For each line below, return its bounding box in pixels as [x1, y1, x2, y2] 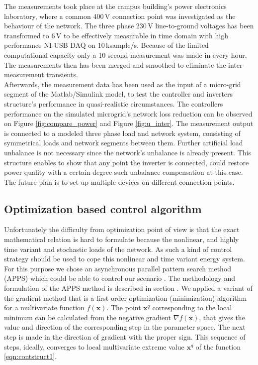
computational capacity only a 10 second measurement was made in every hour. [4, 49, 247, 60]
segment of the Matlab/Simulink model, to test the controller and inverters [4, 89, 233, 99]
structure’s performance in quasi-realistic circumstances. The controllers [4, 98, 223, 109]
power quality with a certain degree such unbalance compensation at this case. [4, 167, 243, 177]
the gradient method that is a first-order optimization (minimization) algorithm [4, 292, 247, 303]
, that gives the [199, 312, 245, 322]
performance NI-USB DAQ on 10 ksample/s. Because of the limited [4, 40, 209, 50]
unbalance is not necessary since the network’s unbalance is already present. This [4, 147, 251, 157]
